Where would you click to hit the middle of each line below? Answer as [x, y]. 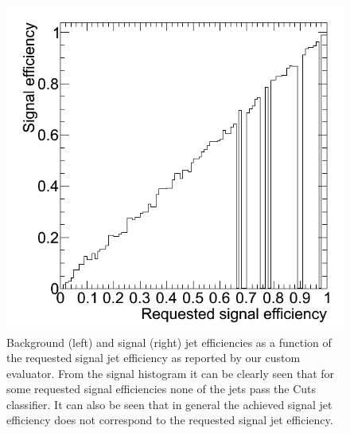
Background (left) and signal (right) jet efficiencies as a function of [169, 342]
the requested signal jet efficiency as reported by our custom [154, 358]
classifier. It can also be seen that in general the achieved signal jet [169, 404]
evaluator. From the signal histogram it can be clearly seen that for [171, 373]
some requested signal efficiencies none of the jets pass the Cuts [161, 389]
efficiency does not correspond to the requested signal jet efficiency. [170, 420]
